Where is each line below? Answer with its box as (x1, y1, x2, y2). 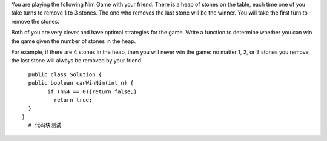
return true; (53, 96, 93, 103)
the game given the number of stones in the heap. (11, 37, 136, 45)
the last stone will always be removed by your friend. (11, 57, 143, 64)
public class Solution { (28, 71, 102, 78)
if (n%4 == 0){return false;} (47, 88, 137, 95)
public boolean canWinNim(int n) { (28, 79, 134, 87)
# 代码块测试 (28, 122, 62, 129)
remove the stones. (11, 18, 60, 25)
